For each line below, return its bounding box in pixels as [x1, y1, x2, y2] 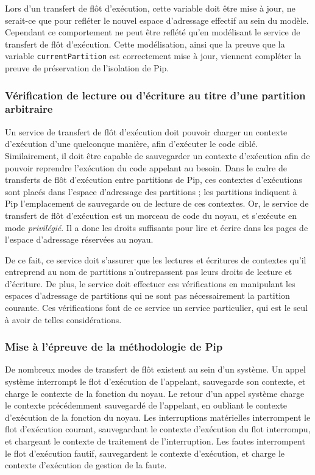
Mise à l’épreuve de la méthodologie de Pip [5, 339, 223, 354]
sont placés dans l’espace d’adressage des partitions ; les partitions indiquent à [5, 185, 297, 198]
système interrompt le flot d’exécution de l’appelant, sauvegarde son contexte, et [5, 375, 306, 388]
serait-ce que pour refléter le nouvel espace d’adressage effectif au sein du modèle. [5, 13, 309, 26]
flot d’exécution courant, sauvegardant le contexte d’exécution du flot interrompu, [5, 423, 311, 435]
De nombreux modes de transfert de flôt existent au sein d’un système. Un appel [5, 363, 306, 376]
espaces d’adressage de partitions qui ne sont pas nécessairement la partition [5, 289, 290, 302]
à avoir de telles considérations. [5, 313, 122, 326]
